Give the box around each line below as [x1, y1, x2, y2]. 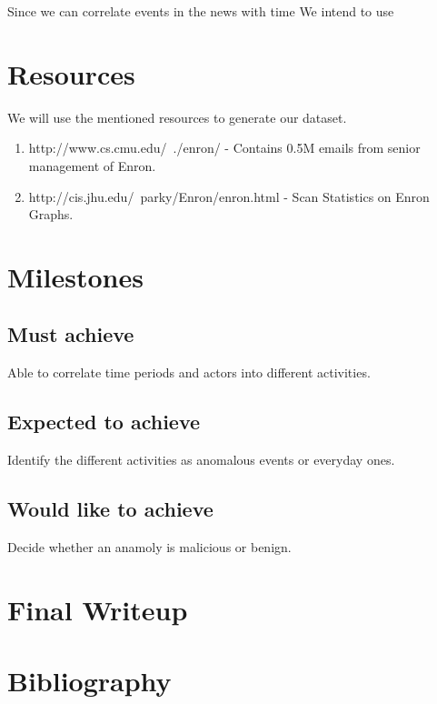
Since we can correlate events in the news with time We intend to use [7, 2, 394, 20]
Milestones [7, 257, 144, 295]
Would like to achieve [7, 495, 214, 523]
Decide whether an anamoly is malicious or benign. [7, 537, 292, 556]
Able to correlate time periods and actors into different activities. [7, 363, 371, 382]
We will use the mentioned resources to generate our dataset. [7, 107, 347, 126]
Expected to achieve [7, 407, 201, 436]
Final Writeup [7, 590, 188, 628]
